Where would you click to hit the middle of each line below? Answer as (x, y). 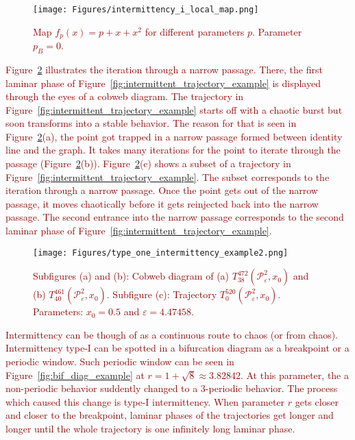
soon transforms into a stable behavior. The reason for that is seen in (151, 123)
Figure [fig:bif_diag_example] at (75, 375)
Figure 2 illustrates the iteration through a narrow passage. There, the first (164, 69)
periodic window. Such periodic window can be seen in (120, 362)
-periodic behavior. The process (271, 388)
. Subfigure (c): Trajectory (162, 294)
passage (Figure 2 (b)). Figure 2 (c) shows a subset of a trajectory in (148, 163)
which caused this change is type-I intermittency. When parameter (145, 401)
